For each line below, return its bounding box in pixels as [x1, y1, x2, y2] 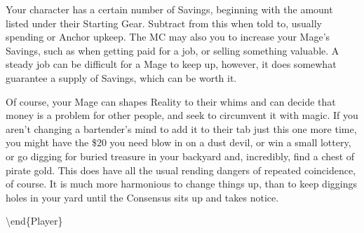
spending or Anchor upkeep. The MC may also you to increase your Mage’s [6, 29, 330, 44]
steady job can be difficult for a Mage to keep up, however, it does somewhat [6, 57, 337, 71]
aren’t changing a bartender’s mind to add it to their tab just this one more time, [6, 121, 357, 136]
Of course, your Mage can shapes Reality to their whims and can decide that [6, 94, 336, 108]
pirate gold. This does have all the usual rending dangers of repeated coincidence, [6, 162, 356, 177]
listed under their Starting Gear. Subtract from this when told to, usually [6, 15, 322, 30]
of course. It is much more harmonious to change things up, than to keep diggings [6, 176, 357, 191]
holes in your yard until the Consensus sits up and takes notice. [6, 190, 279, 204]
